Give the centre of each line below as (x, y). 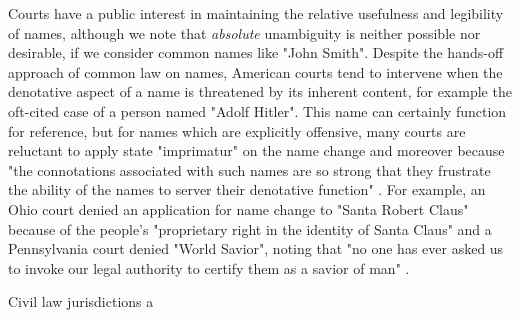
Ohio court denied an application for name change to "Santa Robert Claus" (238, 208)
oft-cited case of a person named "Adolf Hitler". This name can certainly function (257, 110)
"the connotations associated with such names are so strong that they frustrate (249, 169)
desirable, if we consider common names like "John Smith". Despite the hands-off (256, 52)
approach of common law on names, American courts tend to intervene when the (255, 71)
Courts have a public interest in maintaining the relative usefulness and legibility (256, 13)
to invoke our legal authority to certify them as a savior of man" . (209, 267)
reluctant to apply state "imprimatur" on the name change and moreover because (256, 150)
